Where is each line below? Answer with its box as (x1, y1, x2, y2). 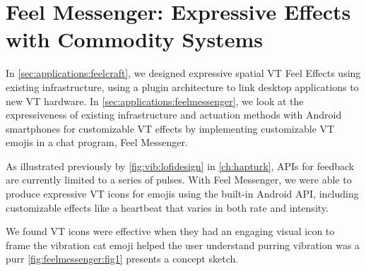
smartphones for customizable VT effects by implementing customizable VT (6, 121, 335, 135)
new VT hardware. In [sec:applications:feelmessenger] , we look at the (6, 93, 304, 108)
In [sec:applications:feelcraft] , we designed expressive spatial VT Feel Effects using (6, 66, 361, 80)
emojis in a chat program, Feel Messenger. (6, 135, 188, 150)
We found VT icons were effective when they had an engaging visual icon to (6, 224, 335, 239)
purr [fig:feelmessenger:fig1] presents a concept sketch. (6, 251, 239, 266)
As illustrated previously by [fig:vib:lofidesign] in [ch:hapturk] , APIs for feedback (6, 158, 355, 173)
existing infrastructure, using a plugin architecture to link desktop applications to (6, 79, 359, 94)
